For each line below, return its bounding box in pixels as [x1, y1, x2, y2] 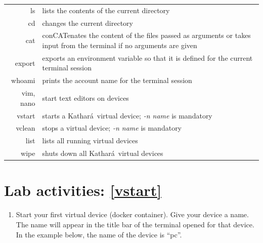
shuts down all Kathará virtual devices [42, 148, 163, 158]
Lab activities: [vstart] [4, 180, 162, 200]
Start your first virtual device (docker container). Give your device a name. [16, 209, 249, 220]
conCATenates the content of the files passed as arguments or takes [42, 30, 251, 40]
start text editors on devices [42, 92, 129, 103]
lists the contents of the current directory [42, 5, 170, 15]
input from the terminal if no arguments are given [42, 40, 197, 51]
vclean [16, 123, 35, 133]
